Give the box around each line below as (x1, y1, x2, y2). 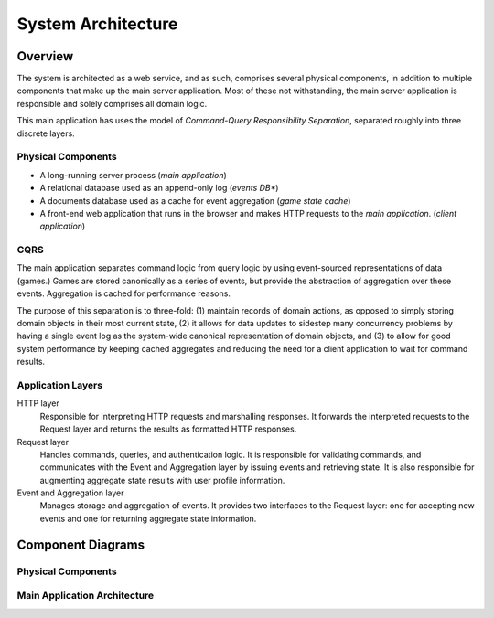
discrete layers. (16, 128, 75, 139)
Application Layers (16, 378, 103, 391)
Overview (16, 48, 74, 64)
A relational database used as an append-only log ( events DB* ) (39, 183, 279, 194)
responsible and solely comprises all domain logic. (16, 98, 208, 109)
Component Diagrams (16, 537, 145, 552)
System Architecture (16, 14, 178, 34)
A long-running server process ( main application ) (39, 169, 228, 180)
